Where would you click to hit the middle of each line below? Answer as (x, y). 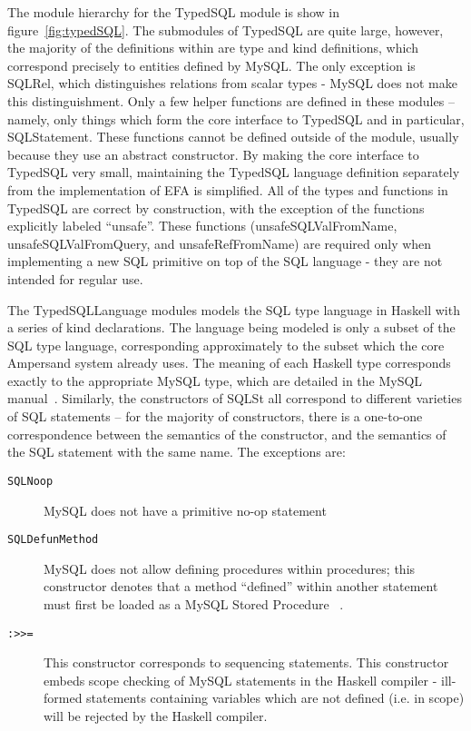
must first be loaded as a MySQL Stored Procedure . (194, 603)
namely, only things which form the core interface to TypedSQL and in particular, (236, 119)
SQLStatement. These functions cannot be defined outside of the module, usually (233, 137)
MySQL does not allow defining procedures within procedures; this (230, 568)
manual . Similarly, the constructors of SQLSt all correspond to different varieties (235, 398)
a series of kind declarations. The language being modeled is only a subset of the (231, 327)
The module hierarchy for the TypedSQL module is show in (174, 12)
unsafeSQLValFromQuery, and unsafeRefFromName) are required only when (220, 243)
